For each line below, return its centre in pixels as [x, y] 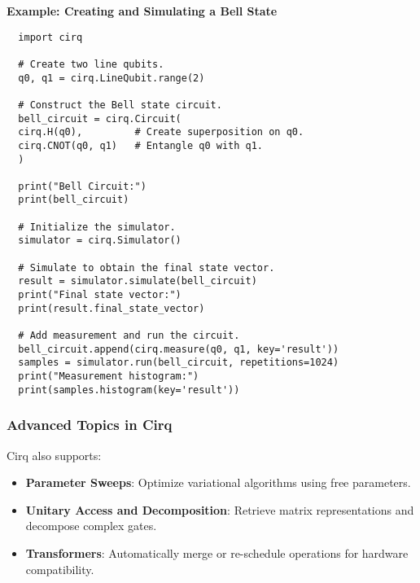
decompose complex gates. [91, 526]
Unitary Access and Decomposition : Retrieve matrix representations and [220, 509]
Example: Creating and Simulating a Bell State [142, 11]
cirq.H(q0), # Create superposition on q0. [161, 132]
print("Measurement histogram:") [109, 376]
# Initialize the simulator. [97, 227]
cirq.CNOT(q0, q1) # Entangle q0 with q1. [140, 145]
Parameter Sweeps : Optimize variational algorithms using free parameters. [218, 482]
